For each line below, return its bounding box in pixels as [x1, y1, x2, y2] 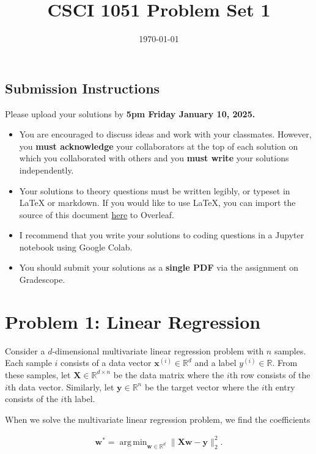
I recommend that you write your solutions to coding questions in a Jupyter [19, 229, 304, 241]
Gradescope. [19, 273, 65, 286]
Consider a [5, 344, 45, 357]
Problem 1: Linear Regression [5, 309, 261, 334]
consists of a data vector [61, 356, 152, 369]
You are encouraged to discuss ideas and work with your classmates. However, [19, 128, 312, 141]
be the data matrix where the [113, 368, 224, 381]
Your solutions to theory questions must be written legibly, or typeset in [19, 184, 290, 197]
